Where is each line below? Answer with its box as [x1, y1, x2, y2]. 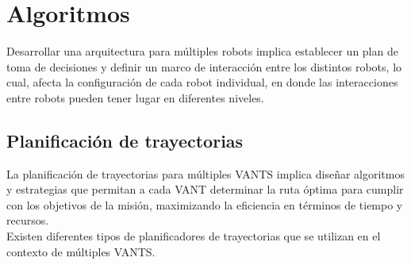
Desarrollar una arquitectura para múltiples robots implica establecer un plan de [6, 43, 398, 60]
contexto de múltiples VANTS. [6, 243, 156, 259]
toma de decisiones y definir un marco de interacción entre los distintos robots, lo [6, 58, 402, 75]
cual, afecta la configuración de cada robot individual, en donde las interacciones [6, 74, 398, 90]
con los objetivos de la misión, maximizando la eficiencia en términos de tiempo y [6, 196, 403, 213]
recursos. [6, 212, 49, 229]
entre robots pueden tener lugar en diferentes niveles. [6, 89, 264, 106]
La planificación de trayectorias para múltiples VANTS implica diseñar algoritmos [6, 165, 405, 182]
